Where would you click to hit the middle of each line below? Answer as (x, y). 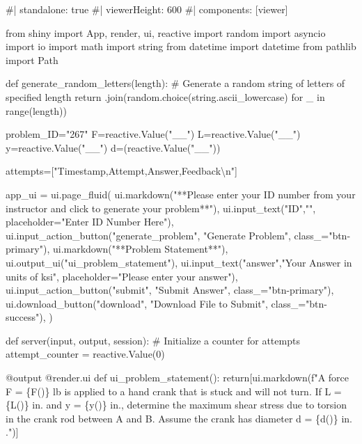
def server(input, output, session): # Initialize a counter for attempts (153, 340)
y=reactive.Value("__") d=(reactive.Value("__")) (113, 147)
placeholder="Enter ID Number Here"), (90, 222)
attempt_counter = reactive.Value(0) (85, 354)
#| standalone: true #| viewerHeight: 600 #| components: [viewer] (147, 9)
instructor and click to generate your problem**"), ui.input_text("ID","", (161, 208)
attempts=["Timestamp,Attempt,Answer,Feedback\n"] (121, 171)
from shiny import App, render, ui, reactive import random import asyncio (166, 32)
